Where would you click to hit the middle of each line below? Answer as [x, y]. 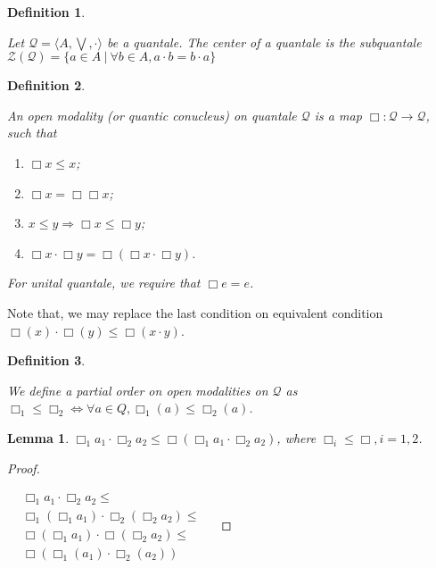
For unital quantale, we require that [104, 283]
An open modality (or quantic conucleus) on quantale [152, 115]
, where [296, 437]
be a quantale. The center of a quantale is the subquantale [264, 42]
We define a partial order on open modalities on [138, 390]
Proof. [24, 468]
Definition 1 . [46, 12]
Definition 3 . [46, 360]
